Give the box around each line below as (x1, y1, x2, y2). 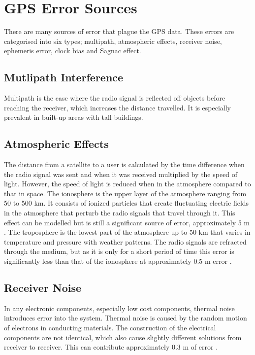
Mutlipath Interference (4, 70, 124, 85)
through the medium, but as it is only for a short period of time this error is (4, 246, 234, 256)
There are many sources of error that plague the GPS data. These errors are (4, 26, 234, 36)
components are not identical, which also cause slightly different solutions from (4, 332, 242, 342)
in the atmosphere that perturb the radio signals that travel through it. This (4, 208, 235, 218)
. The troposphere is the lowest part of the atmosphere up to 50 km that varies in (4, 227, 251, 237)
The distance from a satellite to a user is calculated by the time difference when (4, 159, 245, 170)
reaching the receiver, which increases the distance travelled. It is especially (4, 102, 231, 112)
